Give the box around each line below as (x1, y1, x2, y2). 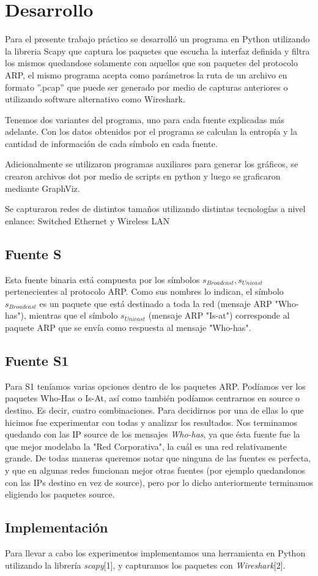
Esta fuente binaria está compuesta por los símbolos (5, 273, 200, 286)
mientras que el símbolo (29, 309, 118, 322)
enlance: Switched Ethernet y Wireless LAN (5, 214, 170, 227)
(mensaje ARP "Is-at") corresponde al (148, 309, 290, 322)
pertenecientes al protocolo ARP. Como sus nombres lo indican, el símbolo (5, 285, 284, 298)
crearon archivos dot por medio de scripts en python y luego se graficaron (5, 170, 281, 183)
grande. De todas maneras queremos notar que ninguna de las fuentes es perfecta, (5, 452, 311, 464)
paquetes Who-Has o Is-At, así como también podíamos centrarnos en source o (5, 392, 300, 404)
